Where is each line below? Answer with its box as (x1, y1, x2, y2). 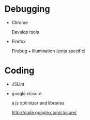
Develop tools (11, 29, 39, 35)
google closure (11, 90, 42, 96)
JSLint (11, 81, 25, 87)
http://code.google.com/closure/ (11, 109, 77, 115)
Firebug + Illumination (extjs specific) (11, 48, 86, 54)
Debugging (4, 3, 50, 15)
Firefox (11, 38, 26, 44)
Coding (4, 65, 35, 76)
